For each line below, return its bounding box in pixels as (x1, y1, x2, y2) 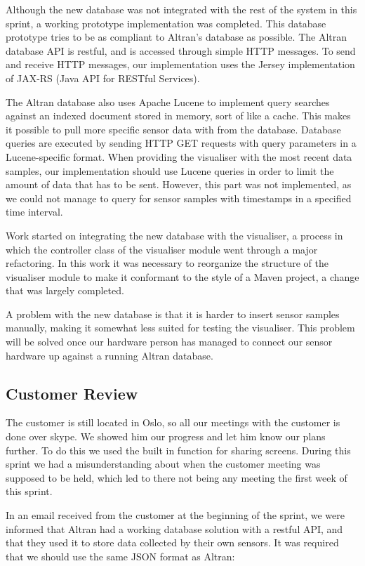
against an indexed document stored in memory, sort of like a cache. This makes (6, 108, 351, 123)
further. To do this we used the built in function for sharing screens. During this (6, 442, 351, 457)
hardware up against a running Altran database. (6, 348, 213, 362)
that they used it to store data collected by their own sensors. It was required (6, 535, 339, 550)
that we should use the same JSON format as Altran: (6, 548, 235, 563)
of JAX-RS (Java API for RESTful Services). (6, 70, 200, 85)
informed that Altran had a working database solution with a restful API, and (6, 521, 343, 536)
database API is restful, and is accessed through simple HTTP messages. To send (6, 43, 356, 58)
